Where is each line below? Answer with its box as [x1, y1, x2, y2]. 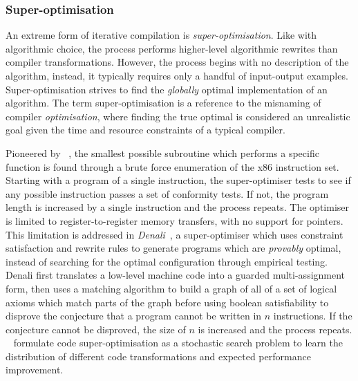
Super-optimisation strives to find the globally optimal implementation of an [6, 82, 328, 96]
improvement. [6, 362, 64, 377]
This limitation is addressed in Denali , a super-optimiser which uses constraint [6, 227, 343, 241]
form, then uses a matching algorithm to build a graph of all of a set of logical [6, 281, 337, 295]
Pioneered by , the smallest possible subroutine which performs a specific [6, 145, 319, 160]
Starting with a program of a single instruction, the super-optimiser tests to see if [6, 173, 351, 187]
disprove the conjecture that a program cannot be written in [6, 308, 262, 323]
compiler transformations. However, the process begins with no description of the [6, 55, 349, 69]
